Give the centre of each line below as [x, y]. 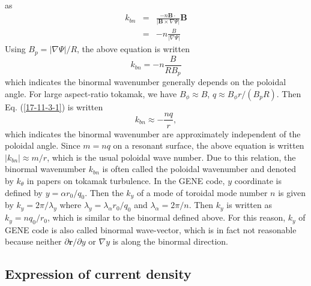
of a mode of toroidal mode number [202, 192]
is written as [249, 205]
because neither [33, 241]
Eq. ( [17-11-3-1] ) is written [54, 106]
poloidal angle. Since [43, 145]
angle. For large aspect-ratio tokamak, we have [91, 93]
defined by [24, 192]
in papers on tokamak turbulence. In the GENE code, [126, 180]
